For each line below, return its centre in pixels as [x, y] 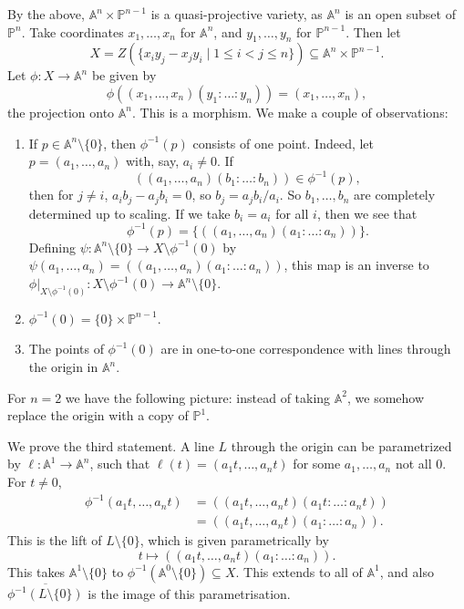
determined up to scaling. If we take [129, 213]
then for [51, 195]
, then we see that [367, 213]
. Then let [373, 31]
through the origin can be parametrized [341, 445]
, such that [120, 464]
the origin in [63, 367]
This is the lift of [55, 540]
